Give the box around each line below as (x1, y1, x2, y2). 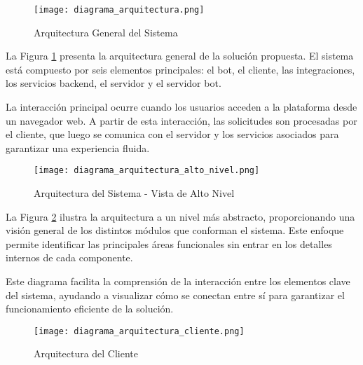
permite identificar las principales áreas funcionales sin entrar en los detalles (6, 236, 332, 251)
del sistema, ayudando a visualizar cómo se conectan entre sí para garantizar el (6, 287, 345, 302)
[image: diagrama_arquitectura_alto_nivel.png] (34, 165, 260, 176)
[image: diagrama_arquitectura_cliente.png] (34, 326, 245, 336)
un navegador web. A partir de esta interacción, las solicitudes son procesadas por (6, 113, 357, 128)
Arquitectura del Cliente (34, 346, 139, 361)
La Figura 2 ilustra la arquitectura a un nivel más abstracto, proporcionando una (6, 209, 355, 223)
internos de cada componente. (6, 250, 133, 265)
